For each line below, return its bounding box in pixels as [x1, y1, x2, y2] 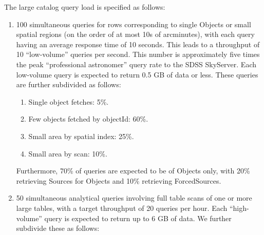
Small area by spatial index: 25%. [28, 130, 134, 141]
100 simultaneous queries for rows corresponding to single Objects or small [16, 18, 251, 29]
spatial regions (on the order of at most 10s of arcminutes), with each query [16, 29, 255, 40]
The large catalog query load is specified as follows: [4, 2, 165, 12]
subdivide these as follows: [16, 223, 100, 233]
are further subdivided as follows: [16, 79, 121, 90]
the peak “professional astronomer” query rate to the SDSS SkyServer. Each [16, 58, 256, 69]
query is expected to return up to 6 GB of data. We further [44, 212, 232, 223]
